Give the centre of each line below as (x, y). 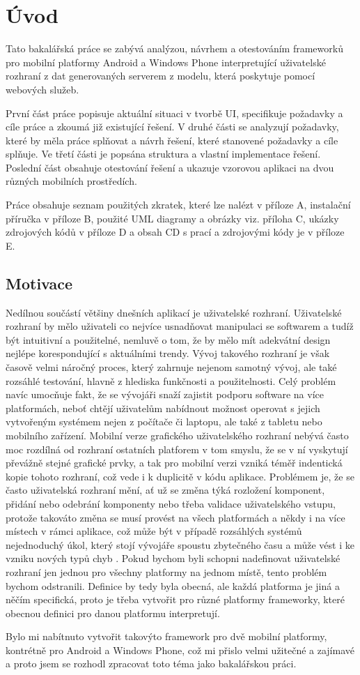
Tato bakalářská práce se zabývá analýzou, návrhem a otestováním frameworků (174, 48)
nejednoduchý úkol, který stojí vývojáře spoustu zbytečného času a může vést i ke (180, 544)
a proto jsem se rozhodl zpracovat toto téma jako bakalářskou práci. (151, 663)
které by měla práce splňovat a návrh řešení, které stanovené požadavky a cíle (172, 140)
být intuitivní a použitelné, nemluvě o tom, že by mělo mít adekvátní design (168, 339)
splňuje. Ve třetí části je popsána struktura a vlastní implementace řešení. (163, 154)
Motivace (39, 283)
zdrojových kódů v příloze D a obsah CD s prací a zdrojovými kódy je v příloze (175, 232)
